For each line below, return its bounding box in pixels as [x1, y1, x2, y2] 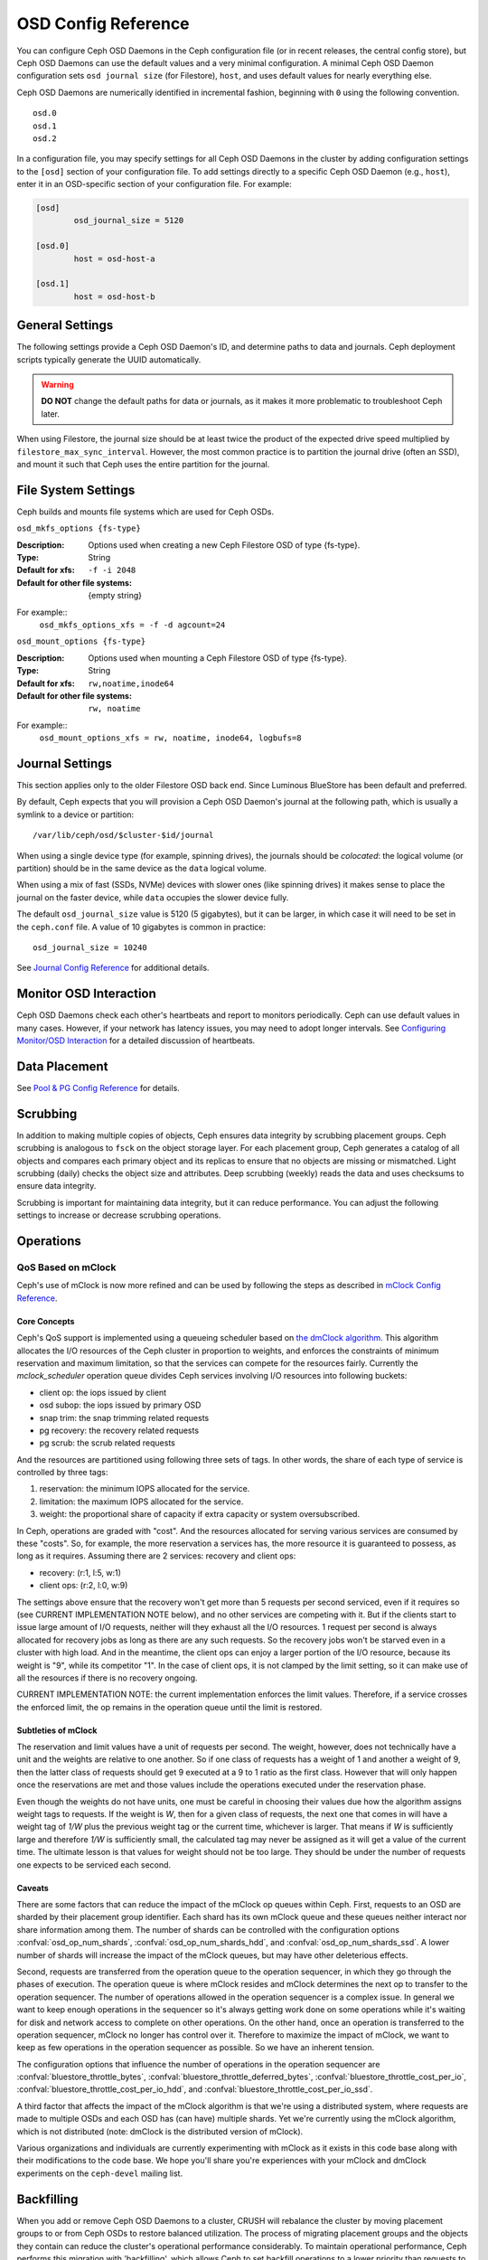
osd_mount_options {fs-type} [16, 636, 146, 646]
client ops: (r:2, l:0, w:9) [39, 1580, 128, 1591]
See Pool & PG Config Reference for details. [16, 1082, 180, 1093]
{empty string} [88, 590, 143, 601]
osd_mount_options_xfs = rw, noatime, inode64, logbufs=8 [39, 733, 302, 743]
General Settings [16, 317, 114, 334]
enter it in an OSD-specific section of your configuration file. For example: [16, 179, 293, 190]
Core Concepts [16, 1315, 75, 1326]
